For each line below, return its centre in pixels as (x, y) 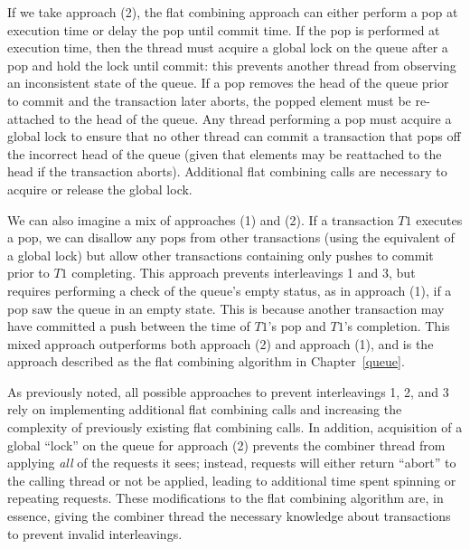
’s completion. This (397, 326)
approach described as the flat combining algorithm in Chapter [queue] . (206, 361)
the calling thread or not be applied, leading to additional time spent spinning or (232, 480)
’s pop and (297, 326)
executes (439, 219)
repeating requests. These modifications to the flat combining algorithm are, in (226, 498)
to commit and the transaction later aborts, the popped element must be (209, 100)
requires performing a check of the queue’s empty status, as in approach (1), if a (230, 290)
